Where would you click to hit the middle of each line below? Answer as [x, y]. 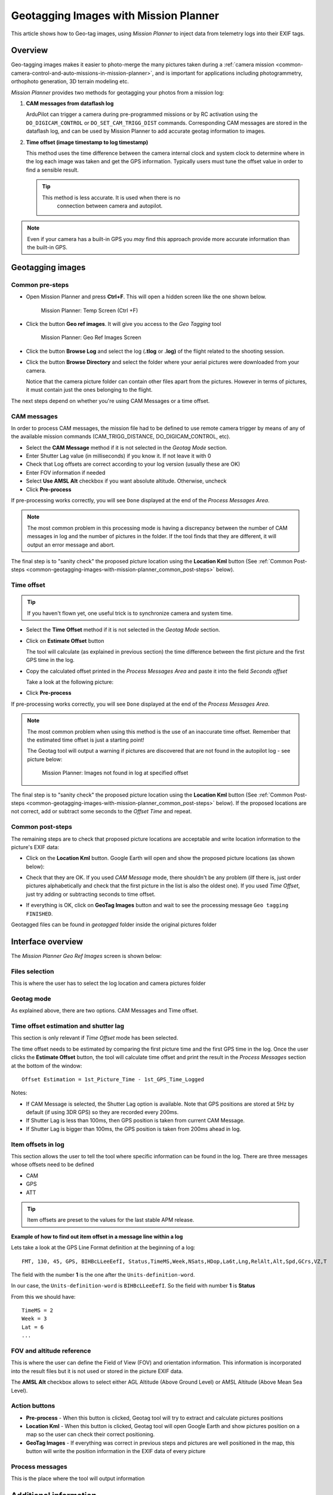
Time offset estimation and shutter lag [68, 1026]
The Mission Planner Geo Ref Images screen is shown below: [87, 956]
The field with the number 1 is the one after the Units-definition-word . [103, 1274]
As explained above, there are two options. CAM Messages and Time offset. [104, 1011]
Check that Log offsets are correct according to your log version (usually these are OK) [133, 464]
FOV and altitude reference [51, 1351]
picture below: [45, 759]
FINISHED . [39, 913]
